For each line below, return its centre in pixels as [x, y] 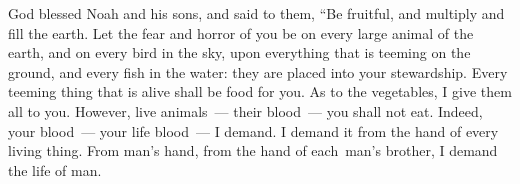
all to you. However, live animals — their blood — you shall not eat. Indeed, [245, 110]
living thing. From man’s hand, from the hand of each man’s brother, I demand [253, 150]
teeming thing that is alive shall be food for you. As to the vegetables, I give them [260, 91]
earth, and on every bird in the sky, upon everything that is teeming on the [239, 52]
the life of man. [55, 169]
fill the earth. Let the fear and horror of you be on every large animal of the [241, 32]
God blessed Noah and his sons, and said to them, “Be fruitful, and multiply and [256, 13]
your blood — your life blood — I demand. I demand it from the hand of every [253, 130]
